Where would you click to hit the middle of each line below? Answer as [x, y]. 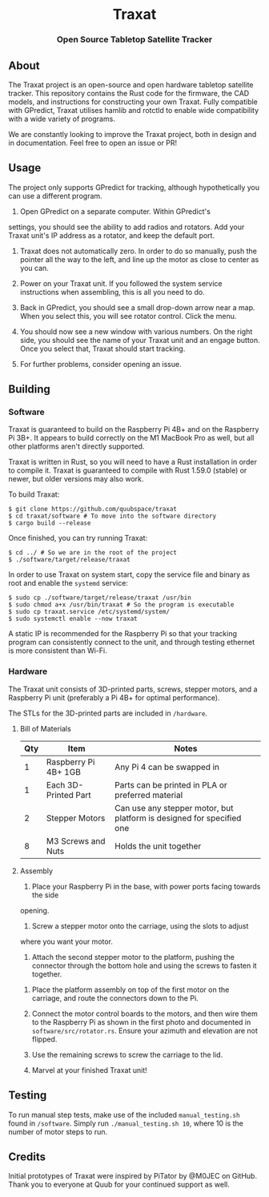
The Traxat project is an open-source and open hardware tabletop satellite [131, 84]
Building [29, 389]
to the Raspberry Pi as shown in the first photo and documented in [141, 1022]
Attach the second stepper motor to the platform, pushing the [133, 957]
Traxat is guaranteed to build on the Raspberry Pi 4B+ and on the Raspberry [134, 429]
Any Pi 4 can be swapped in [167, 767]
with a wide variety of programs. [62, 119]
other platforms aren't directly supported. [76, 446]
